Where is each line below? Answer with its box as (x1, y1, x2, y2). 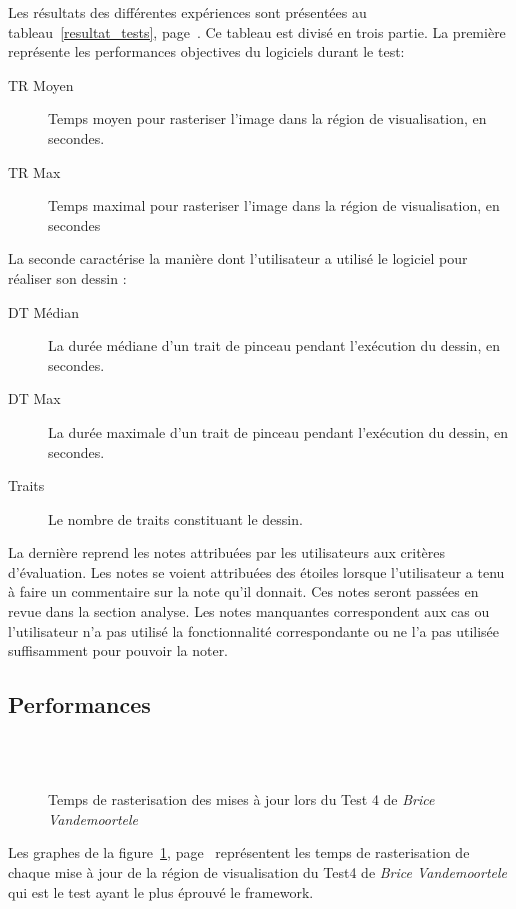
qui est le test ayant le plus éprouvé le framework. (8, 881, 314, 902)
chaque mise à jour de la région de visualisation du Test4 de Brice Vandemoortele (8, 862, 508, 883)
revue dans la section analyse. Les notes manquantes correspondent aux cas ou (8, 601, 490, 622)
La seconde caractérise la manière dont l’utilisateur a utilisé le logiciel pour (8, 248, 468, 269)
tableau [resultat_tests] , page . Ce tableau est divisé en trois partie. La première (8, 21, 506, 42)
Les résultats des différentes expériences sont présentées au (8, 2, 367, 22)
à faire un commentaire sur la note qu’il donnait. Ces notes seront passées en (8, 581, 479, 602)
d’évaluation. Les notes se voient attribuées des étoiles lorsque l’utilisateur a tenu (8, 561, 505, 582)
